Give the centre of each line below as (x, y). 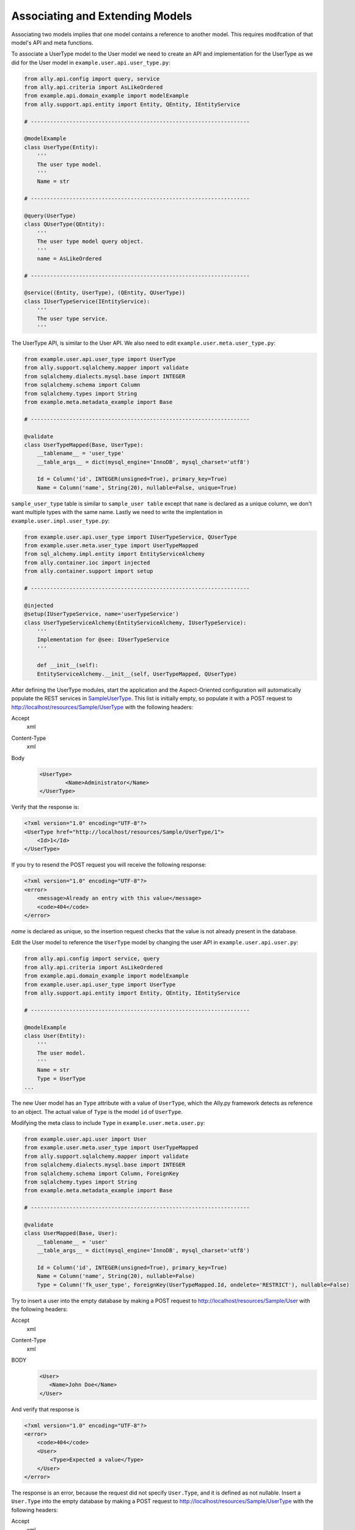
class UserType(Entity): (61, 147)
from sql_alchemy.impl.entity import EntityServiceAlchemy (114, 554)
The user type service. (72, 319)
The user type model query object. (90, 241)
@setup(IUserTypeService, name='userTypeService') (102, 614)
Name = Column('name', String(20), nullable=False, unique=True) (137, 487)
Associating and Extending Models (102, 16)
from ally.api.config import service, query (92, 959)
